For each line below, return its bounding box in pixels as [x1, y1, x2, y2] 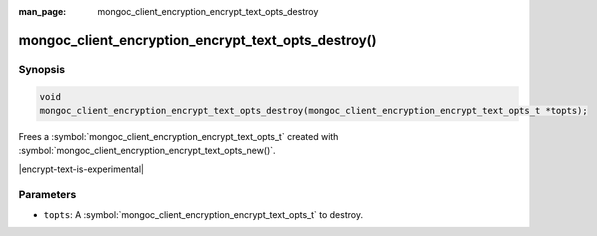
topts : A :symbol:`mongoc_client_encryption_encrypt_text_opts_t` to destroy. [43, 208, 364, 220]
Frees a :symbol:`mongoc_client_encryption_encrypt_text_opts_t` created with [18, 130, 339, 142]
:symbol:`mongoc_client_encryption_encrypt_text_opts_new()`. [18, 145, 276, 157]
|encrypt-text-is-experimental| [18, 163, 145, 175]
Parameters [18, 188, 77, 202]
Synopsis [18, 62, 65, 76]
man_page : [18, 6, 67, 17]
